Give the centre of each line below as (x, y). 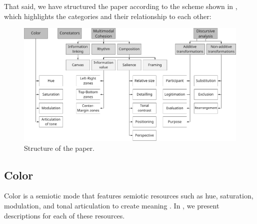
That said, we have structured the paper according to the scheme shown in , (121, 6)
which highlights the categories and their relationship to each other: (108, 16)
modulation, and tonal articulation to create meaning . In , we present (112, 205)
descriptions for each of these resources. (64, 215)
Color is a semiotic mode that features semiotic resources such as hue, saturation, (129, 196)
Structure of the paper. (59, 148)
